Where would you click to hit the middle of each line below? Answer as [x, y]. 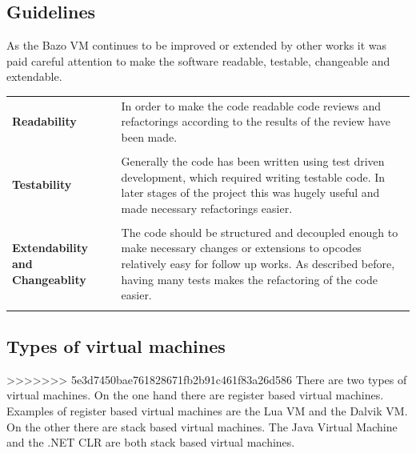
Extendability [50, 248]
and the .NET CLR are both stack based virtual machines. [151, 442]
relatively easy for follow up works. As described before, [258, 264]
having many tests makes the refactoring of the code [249, 279]
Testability [42, 184]
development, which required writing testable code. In [253, 176]
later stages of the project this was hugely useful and [250, 192]
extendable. [34, 76]
